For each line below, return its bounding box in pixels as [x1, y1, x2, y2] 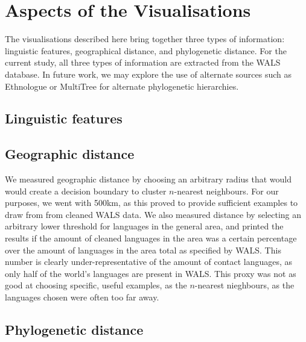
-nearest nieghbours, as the [194, 279, 295, 291]
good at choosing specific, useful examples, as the [5, 279, 187, 291]
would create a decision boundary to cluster [5, 184, 167, 197]
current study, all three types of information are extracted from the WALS [5, 56, 281, 69]
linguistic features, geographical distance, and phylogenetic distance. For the [5, 44, 287, 57]
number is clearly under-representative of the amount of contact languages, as [5, 255, 293, 268]
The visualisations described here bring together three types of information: [5, 33, 285, 45]
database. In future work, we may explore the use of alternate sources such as [5, 67, 292, 80]
